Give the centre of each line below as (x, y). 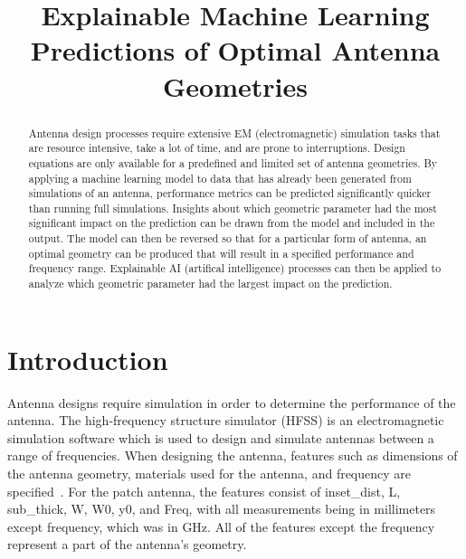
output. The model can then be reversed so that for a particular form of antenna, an (228, 238)
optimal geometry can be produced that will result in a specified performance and (221, 253)
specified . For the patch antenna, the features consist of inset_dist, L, (204, 491)
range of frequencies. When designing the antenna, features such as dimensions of (233, 455)
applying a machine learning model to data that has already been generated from (220, 178)
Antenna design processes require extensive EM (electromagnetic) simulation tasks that (234, 133)
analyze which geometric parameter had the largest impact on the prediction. (210, 284)
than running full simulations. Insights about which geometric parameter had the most (233, 208)
